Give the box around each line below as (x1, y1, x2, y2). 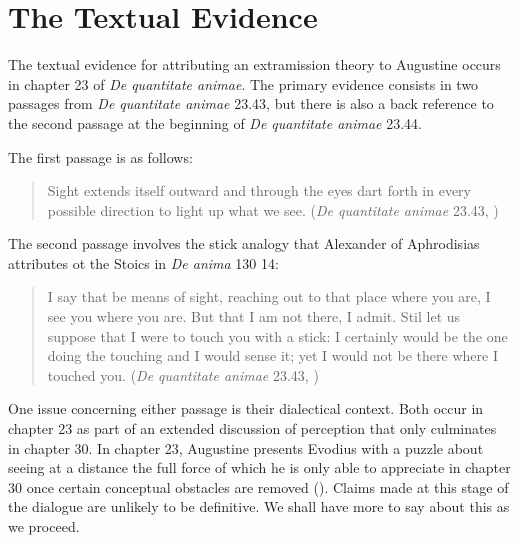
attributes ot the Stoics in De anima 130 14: (8, 252, 279, 273)
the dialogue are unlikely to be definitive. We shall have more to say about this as (8, 496, 510, 517)
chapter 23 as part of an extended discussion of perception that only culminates (8, 418, 497, 439)
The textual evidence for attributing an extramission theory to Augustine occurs (8, 54, 501, 75)
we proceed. (8, 516, 80, 536)
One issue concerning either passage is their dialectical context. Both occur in (8, 398, 484, 419)
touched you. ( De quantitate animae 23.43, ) (47, 364, 319, 385)
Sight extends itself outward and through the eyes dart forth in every (47, 180, 471, 201)
